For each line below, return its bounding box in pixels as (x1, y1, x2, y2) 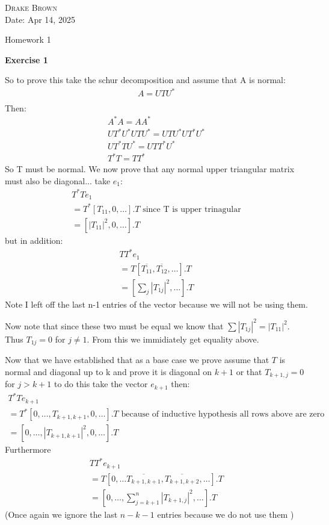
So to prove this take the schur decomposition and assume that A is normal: (5, 73, 286, 86)
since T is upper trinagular (143, 205, 241, 214)
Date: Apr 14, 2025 (5, 13, 75, 25)
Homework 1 (5, 33, 51, 46)
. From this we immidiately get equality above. (87, 332, 259, 345)
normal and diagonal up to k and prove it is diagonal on (5, 365, 212, 377)
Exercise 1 (5, 53, 48, 66)
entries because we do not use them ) (157, 508, 294, 520)
